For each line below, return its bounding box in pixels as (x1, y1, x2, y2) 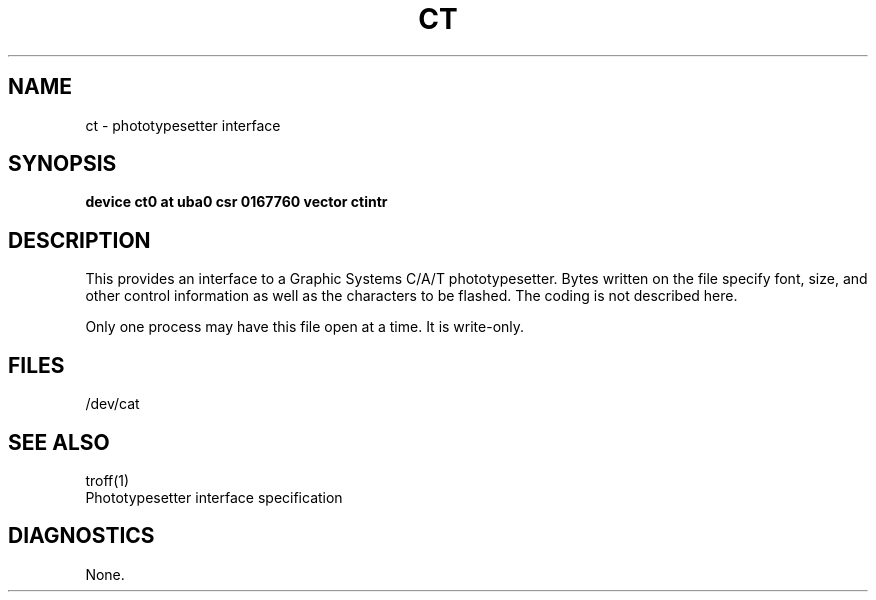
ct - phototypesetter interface (85, 116, 281, 134)
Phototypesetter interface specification (85, 488, 343, 506)
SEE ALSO (8, 429, 110, 455)
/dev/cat (85, 395, 140, 413)
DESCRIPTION (8, 227, 151, 253)
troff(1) (85, 471, 130, 489)
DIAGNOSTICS (8, 523, 155, 549)
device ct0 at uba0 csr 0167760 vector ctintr (85, 193, 388, 211)
